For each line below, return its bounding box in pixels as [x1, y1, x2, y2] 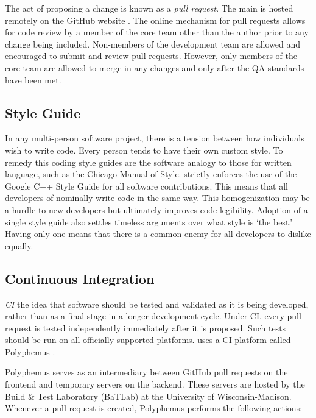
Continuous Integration [5, 269, 155, 288]
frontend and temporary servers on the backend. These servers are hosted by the [5, 378, 305, 391]
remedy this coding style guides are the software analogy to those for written [5, 155, 292, 168]
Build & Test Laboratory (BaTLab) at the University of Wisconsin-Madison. [5, 389, 292, 402]
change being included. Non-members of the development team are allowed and [5, 37, 301, 50]
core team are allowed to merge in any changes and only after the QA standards [5, 61, 304, 74]
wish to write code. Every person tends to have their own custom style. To [5, 143, 283, 156]
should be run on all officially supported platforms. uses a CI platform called [5, 333, 291, 346]
